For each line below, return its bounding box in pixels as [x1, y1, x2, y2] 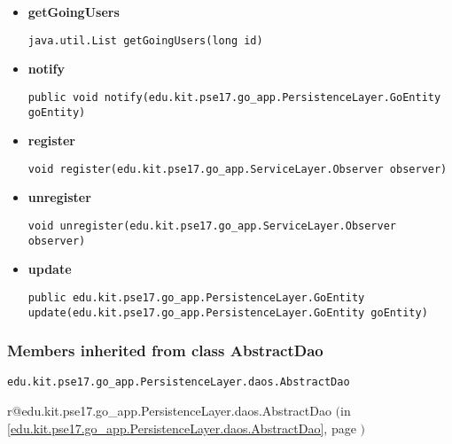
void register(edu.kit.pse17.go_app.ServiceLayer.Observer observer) [27, 162, 448, 175]
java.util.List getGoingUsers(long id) [27, 34, 263, 47]
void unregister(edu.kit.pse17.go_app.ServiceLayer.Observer [27, 220, 397, 232]
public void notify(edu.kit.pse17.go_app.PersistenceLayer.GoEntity [27, 90, 441, 104]
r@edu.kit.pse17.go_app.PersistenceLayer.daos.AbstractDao [7, 401, 331, 420]
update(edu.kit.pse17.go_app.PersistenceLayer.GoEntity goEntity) [27, 306, 428, 319]
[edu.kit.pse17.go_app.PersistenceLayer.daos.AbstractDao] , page [7, 418, 356, 437]
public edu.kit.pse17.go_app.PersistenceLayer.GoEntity [27, 291, 365, 304]
